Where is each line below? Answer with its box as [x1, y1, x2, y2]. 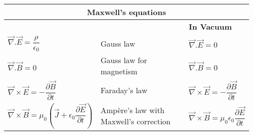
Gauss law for [100, 54, 147, 66]
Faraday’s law [100, 84, 147, 96]
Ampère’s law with [100, 104, 165, 116]
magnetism [100, 66, 138, 77]
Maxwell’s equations [87, 6, 166, 17]
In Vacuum [188, 21, 232, 32]
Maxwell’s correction [100, 116, 171, 127]
